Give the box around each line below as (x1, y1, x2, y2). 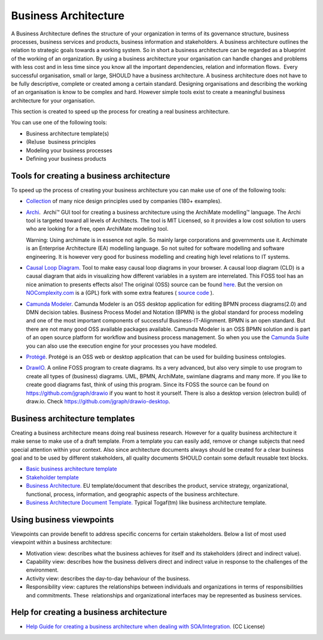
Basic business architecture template (26, 465, 117, 473)
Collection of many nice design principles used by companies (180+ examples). (26, 198, 222, 205)
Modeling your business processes (26, 147, 113, 154)
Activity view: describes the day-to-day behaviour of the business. (26, 575, 191, 582)
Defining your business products (26, 155, 107, 162)
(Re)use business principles (26, 138, 96, 146)
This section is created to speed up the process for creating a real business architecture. (11, 108, 230, 115)
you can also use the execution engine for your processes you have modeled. (26, 342, 218, 349)
